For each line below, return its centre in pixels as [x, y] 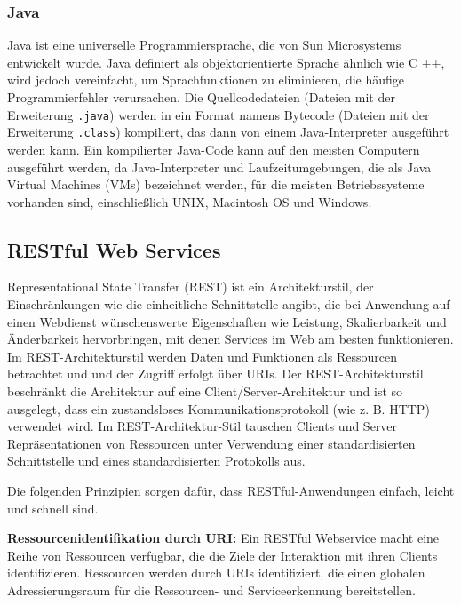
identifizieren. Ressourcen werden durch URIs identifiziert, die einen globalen [216, 573]
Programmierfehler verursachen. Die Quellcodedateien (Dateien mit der [201, 97]
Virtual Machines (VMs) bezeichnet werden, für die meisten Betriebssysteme [216, 184]
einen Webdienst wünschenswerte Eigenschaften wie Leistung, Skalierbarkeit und [227, 321]
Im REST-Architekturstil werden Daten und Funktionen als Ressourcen [202, 356]
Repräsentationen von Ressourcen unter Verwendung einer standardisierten [211, 443]
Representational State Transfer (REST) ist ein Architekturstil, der [191, 287]
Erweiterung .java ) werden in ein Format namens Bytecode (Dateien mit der [219, 114]
